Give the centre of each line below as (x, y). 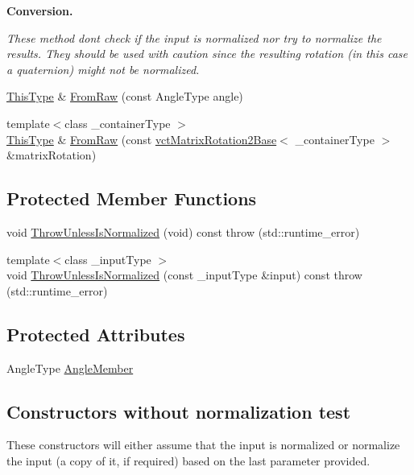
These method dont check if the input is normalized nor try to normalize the (194, 37)
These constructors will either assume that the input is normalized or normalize (203, 445)
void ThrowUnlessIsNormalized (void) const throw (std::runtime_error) (183, 231)
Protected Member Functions (132, 198)
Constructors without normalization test (179, 411)
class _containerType (118, 123)
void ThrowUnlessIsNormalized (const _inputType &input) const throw (184, 275)
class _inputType (108, 259)
